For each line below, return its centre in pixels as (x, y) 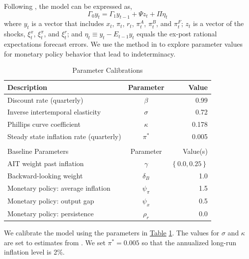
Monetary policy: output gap (51, 201)
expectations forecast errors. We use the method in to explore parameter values (123, 43)
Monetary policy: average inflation (59, 188)
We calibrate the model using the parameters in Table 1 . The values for (112, 233)
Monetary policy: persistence (51, 214)
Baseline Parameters (38, 151)
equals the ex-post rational (177, 34)
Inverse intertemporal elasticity (54, 112)
